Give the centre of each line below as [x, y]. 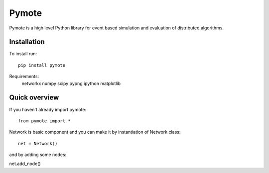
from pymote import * [44, 121]
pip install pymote [42, 65]
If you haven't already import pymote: [48, 109]
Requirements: [24, 77]
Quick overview [34, 98]
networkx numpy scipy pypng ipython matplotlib [71, 83]
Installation [27, 42]
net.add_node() [25, 164]
